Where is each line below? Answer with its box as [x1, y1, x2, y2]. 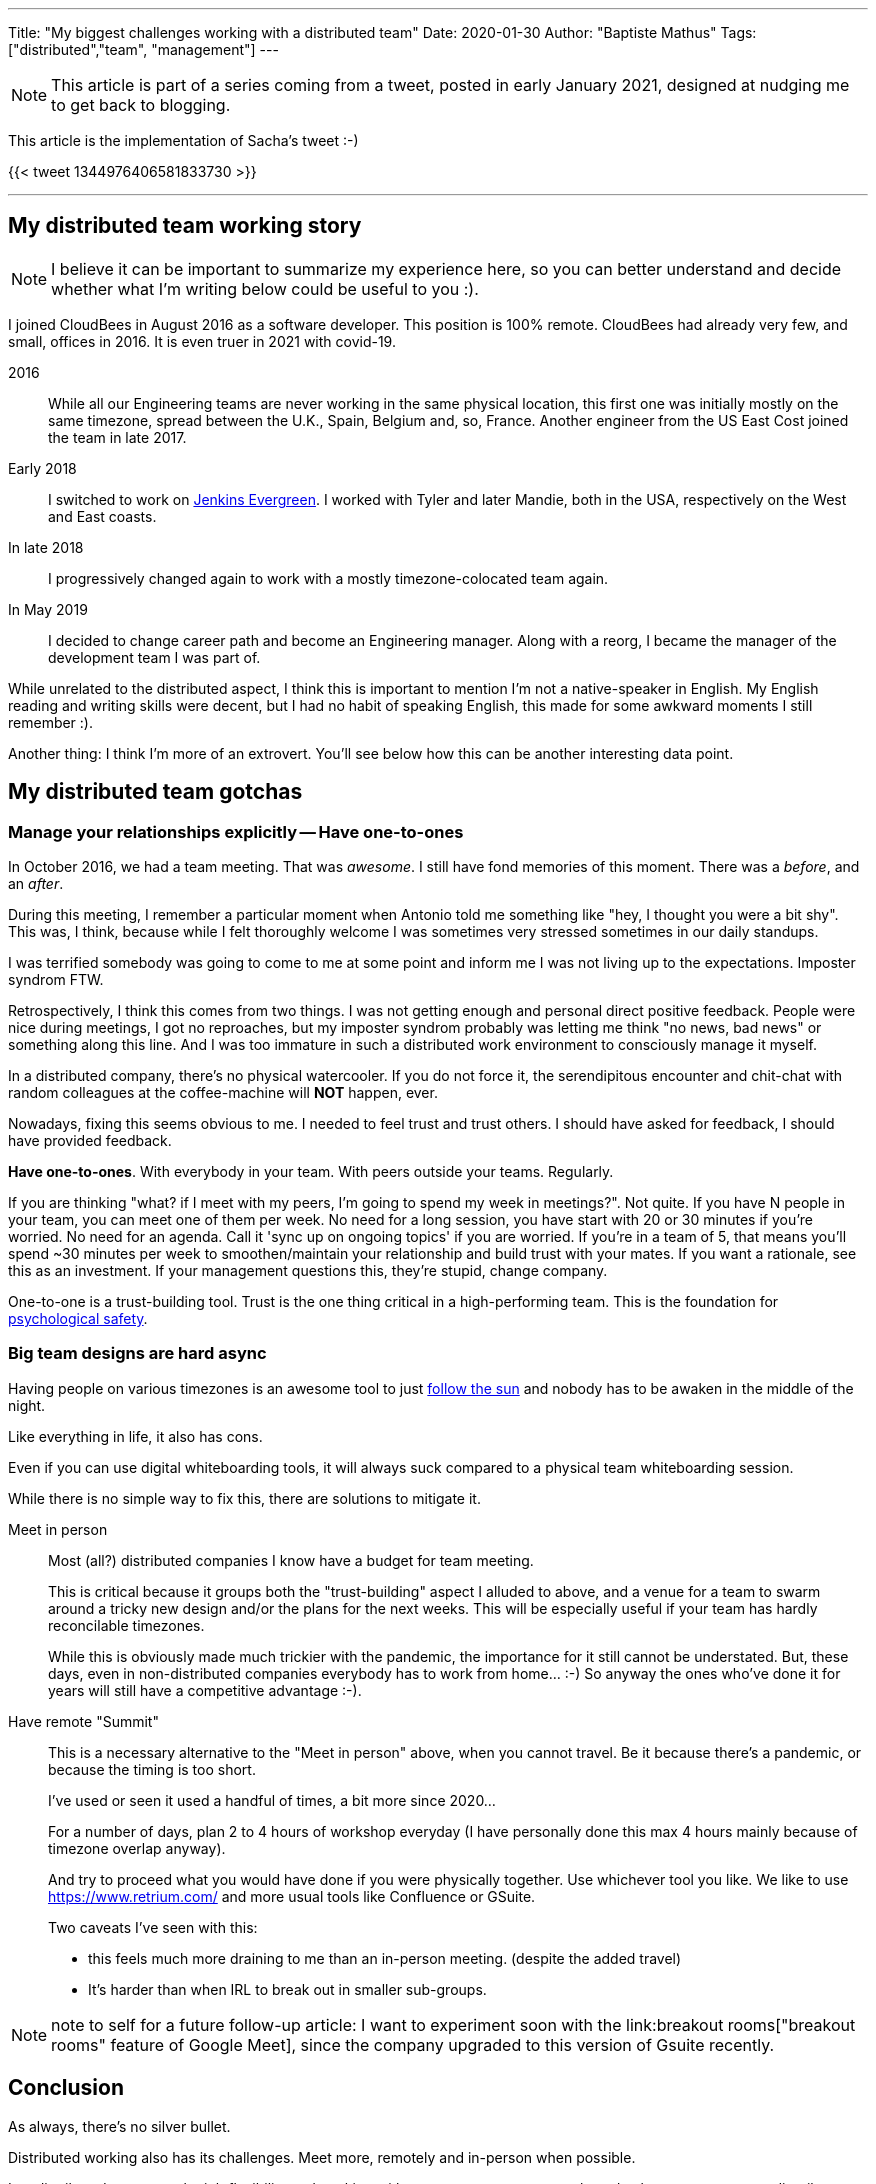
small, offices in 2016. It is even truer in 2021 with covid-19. [8, 332, 396, 350]
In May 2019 [8, 600, 88, 618]
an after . [8, 875, 64, 893]
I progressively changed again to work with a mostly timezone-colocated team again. [48, 569, 609, 587]
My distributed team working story [8, 213, 362, 239]
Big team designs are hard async [8, 1343, 267, 1364]
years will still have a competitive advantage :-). [48, 1681, 362, 1699]
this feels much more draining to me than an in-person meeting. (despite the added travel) [88, 1949, 682, 1967]
